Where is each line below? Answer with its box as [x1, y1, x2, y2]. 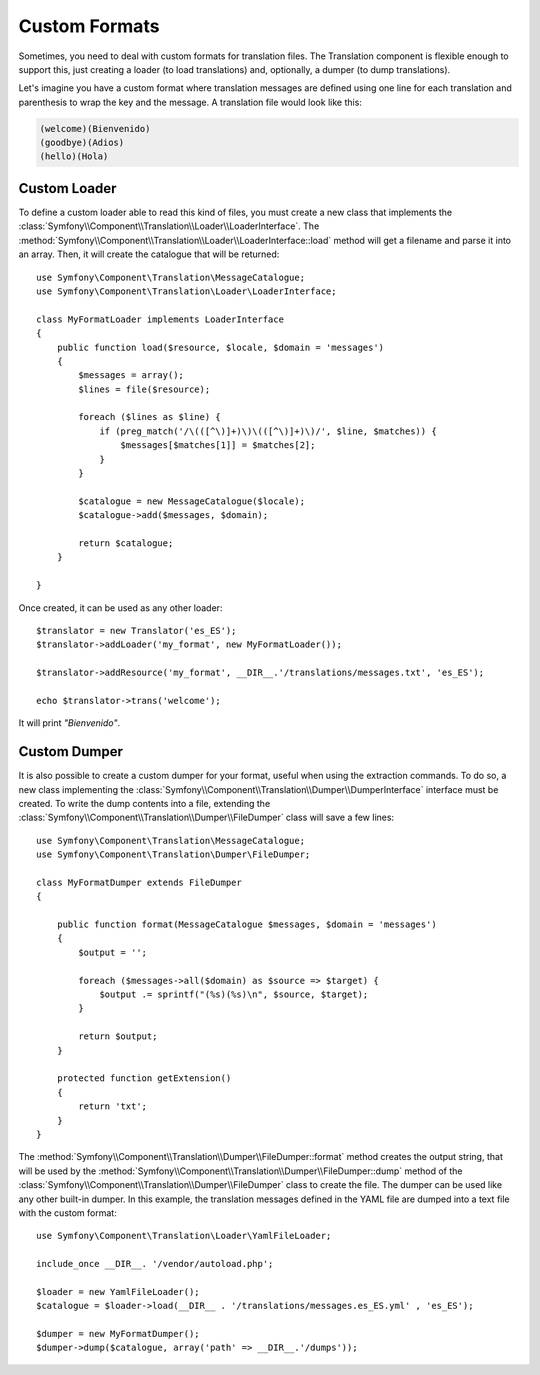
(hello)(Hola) [39, 151, 109, 162]
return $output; [78, 1031, 158, 1042]
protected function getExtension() [56, 1073, 232, 1084]
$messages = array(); [78, 370, 185, 381]
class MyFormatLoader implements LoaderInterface [36, 313, 285, 325]
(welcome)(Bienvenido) [39, 123, 151, 134]
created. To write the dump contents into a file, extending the [18, 797, 271, 809]
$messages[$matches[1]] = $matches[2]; [120, 440, 316, 451]
